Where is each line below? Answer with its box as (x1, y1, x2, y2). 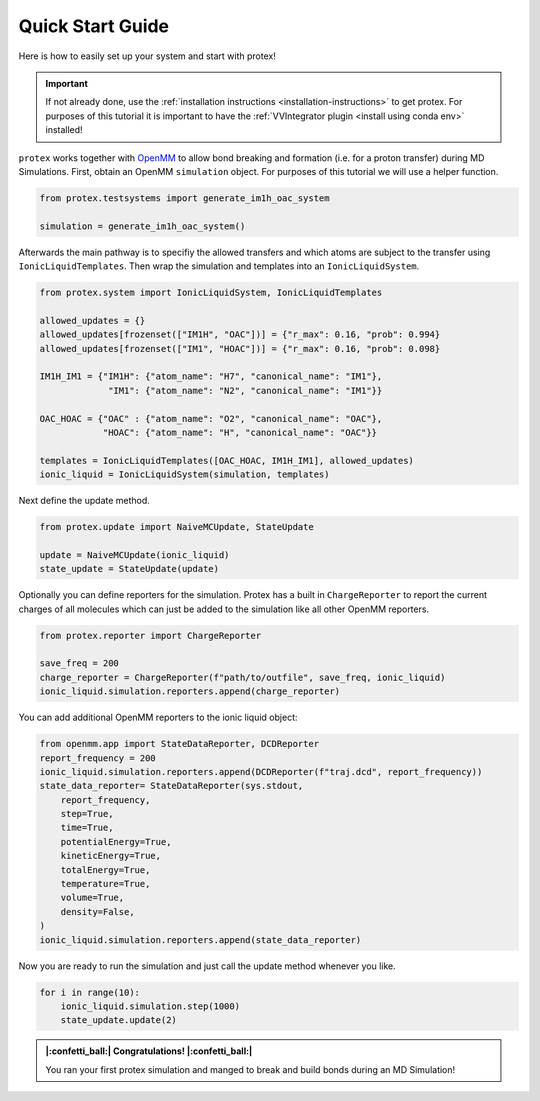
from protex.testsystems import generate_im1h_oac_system (39, 192, 330, 204)
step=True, (60, 808, 114, 820)
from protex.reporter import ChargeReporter (39, 630, 262, 641)
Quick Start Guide (18, 15, 170, 37)
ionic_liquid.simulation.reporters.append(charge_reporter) (39, 686, 341, 697)
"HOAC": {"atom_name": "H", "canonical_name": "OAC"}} (102, 426, 378, 438)
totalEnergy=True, (60, 864, 151, 875)
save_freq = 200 (39, 658, 120, 669)
